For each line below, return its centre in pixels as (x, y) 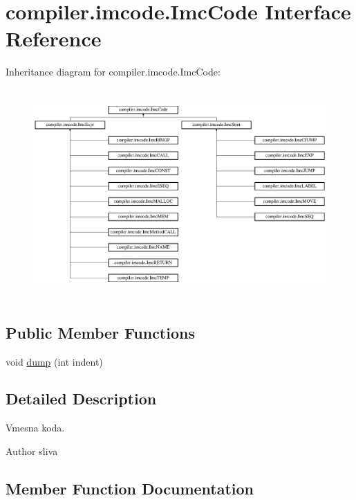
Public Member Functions (100, 332)
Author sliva (32, 450)
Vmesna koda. (35, 428)
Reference (54, 38)
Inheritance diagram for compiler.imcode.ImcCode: (113, 72)
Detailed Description (81, 399)
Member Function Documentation (130, 488)
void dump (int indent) (54, 361)
